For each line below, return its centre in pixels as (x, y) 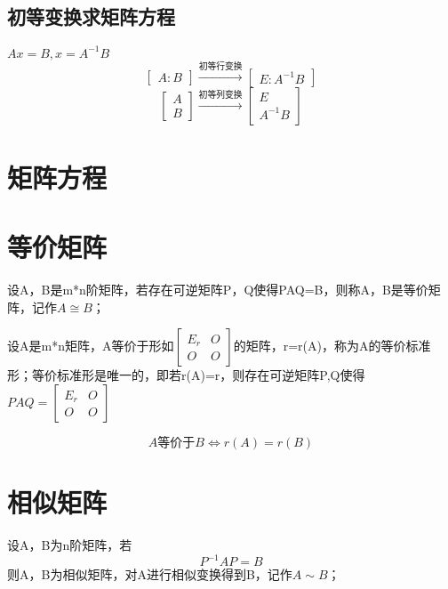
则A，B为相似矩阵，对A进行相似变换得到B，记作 (150, 574)
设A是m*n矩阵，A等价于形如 (91, 346)
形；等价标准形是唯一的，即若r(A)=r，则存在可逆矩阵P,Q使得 (186, 375)
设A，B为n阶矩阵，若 (70, 544)
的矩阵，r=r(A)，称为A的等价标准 (332, 346)
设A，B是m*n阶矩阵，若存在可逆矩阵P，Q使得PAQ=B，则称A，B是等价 (218, 289)
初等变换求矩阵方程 (91, 16)
